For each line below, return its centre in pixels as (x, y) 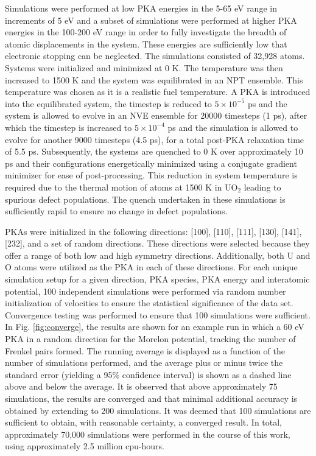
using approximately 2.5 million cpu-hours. (85, 446)
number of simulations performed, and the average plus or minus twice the (144, 363)
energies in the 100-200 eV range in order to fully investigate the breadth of (146, 32)
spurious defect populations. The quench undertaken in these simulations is (145, 199)
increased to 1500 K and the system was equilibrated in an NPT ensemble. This (154, 79)
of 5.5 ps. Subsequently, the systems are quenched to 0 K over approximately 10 (154, 151)
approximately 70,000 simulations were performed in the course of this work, (148, 434)
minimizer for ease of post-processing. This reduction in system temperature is (151, 175)
